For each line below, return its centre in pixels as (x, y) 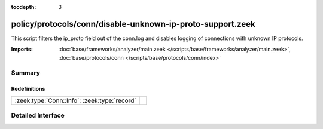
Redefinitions (28, 89)
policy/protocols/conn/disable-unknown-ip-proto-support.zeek (133, 24)
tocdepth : (24, 7)
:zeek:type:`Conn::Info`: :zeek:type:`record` (76, 100)
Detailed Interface (38, 115)
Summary (26, 73)
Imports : (22, 49)
